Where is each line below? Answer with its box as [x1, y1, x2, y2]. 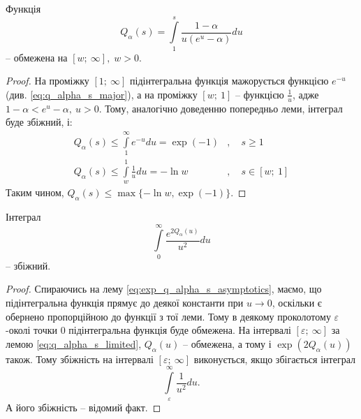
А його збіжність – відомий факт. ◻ [6, 399, 161, 414]
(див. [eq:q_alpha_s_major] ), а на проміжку [6, 87, 198, 101]
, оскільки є [272, 295, 322, 309]
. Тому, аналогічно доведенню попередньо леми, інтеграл [98, 101, 343, 115]
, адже [292, 87, 319, 101]
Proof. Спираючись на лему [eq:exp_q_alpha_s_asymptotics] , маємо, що [6, 281, 322, 296]
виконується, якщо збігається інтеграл [193, 351, 355, 366]
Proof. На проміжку [6, 73, 89, 88]
